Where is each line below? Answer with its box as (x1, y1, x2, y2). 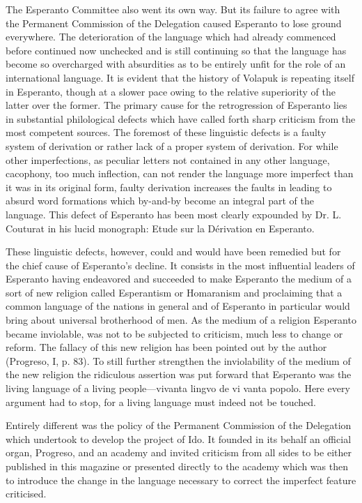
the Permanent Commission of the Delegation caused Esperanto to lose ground (6, 15, 342, 30)
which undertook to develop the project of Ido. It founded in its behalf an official (6, 431, 352, 446)
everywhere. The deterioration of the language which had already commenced (6, 29, 336, 44)
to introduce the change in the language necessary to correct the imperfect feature (6, 472, 356, 487)
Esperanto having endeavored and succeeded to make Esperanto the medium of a (6, 271, 352, 286)
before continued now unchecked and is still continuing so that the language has (6, 43, 347, 57)
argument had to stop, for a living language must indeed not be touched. (6, 394, 316, 409)
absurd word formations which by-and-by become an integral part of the (6, 193, 314, 208)
